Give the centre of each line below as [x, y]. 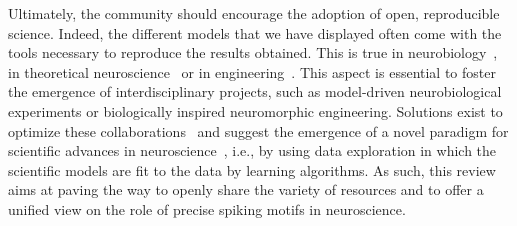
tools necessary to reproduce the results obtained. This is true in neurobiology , [253, 52]
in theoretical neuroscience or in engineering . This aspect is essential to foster [252, 71]
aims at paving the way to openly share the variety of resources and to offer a [246, 189]
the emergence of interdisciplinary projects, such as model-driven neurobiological [255, 91]
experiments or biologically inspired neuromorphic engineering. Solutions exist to [255, 110]
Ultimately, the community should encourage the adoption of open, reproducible [254, 13]
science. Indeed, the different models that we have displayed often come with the [255, 32]
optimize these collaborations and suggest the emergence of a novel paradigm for [258, 130]
